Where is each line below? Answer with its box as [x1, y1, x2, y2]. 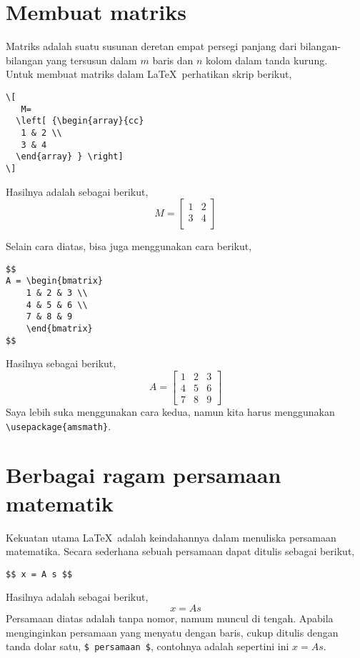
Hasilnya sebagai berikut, [6, 356, 116, 371]
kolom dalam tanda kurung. [206, 52, 328, 67]
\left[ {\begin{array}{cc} [16, 116, 144, 126]
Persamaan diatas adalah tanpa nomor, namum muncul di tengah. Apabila [6, 610, 334, 625]
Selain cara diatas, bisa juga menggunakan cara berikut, [6, 239, 252, 254]
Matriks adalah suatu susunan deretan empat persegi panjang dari [6, 39, 297, 54]
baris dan [152, 52, 194, 67]
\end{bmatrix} [26, 323, 93, 334]
